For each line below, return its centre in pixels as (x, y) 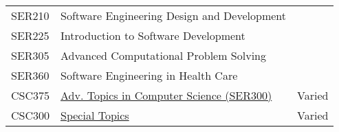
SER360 (30, 75)
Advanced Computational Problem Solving (163, 55)
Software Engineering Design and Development (173, 15)
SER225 (30, 35)
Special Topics (95, 115)
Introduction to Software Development (153, 35)
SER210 (30, 15)
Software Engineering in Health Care (149, 75)
